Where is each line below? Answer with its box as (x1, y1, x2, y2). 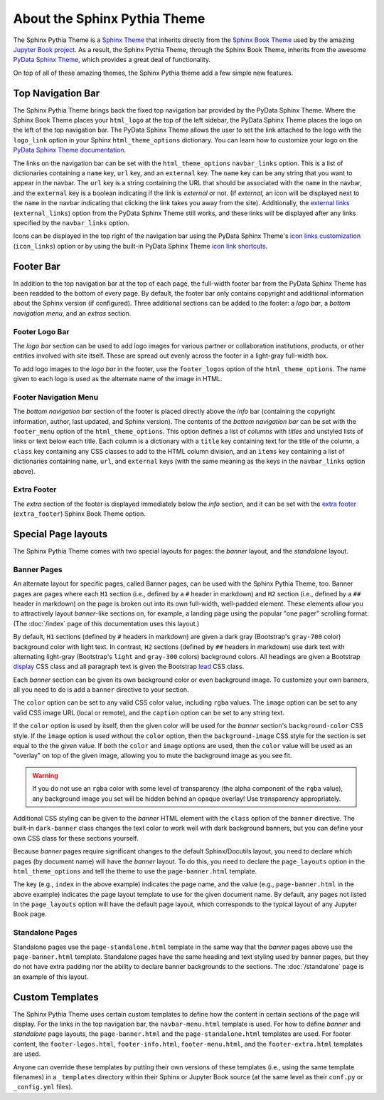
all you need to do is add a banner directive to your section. (13, 685, 189, 694)
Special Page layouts (13, 528, 108, 540)
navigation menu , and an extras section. (13, 308, 132, 317)
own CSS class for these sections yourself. (13, 834, 139, 842)
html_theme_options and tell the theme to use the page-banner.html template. (13, 866, 257, 876)
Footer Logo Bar (13, 326, 70, 336)
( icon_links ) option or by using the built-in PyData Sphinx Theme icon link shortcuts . (13, 242, 268, 250)
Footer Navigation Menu (13, 392, 99, 402)
